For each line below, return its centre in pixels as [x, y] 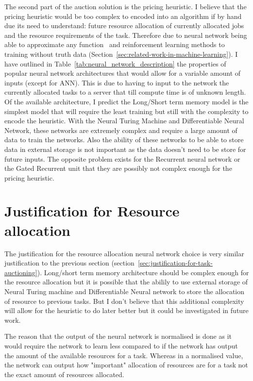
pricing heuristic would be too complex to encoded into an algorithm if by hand [123, 16]
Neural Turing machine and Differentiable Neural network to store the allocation [125, 291]
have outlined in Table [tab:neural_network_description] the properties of [115, 63]
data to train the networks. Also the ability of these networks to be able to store [124, 140]
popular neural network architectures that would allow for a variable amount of [123, 73]
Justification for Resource [92, 211]
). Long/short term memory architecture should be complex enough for [143, 272]
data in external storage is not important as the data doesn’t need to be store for [125, 149]
